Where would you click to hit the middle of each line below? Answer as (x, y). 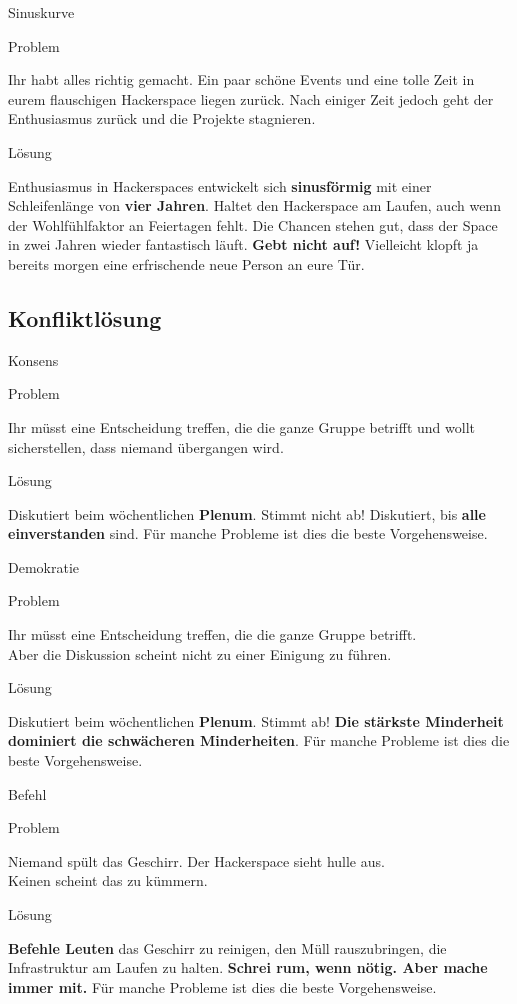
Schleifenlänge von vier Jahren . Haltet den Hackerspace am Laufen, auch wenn (254, 205)
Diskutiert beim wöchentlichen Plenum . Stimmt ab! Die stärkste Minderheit (256, 720)
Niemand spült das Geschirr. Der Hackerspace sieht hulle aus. (196, 860)
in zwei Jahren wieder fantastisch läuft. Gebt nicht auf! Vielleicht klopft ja (243, 244)
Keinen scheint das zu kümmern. (108, 880)
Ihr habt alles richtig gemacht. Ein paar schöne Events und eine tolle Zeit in (241, 79)
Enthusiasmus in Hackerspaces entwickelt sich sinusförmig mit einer (220, 185)
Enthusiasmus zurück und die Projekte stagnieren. (162, 118)
